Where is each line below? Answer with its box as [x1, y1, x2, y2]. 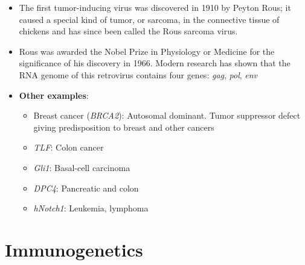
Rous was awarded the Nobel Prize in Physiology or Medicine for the [19, 45, 275, 57]
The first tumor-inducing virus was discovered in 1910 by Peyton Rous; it [19, 1, 291, 13]
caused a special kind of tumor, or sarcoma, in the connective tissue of [19, 13, 280, 25]
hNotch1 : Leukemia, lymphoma [33, 202, 149, 214]
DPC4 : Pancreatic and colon [33, 181, 139, 194]
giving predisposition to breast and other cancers [33, 120, 214, 133]
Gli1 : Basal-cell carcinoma [33, 161, 130, 173]
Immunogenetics [5, 237, 143, 261]
